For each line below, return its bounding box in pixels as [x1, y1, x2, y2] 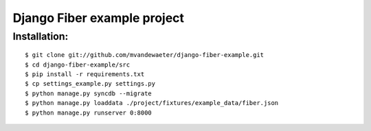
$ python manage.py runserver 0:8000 [25, 108, 153, 117]
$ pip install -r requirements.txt [25, 70, 145, 78]
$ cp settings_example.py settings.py [25, 80, 156, 88]
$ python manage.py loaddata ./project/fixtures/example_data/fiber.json [25, 99, 279, 107]
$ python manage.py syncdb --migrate [25, 89, 153, 97]
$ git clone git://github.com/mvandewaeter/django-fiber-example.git [25, 51, 265, 59]
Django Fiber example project [12, 10, 185, 25]
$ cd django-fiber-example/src [25, 60, 131, 69]
